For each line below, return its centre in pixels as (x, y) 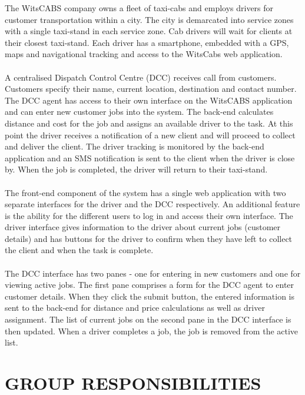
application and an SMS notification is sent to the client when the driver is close (150, 157)
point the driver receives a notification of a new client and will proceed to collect (150, 135)
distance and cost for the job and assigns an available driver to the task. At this (149, 123)
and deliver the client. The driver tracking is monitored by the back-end (135, 146)
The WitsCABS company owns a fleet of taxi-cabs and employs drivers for (139, 8)
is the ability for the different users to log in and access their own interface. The (149, 215)
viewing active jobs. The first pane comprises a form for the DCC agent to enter (150, 285)
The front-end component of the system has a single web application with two (145, 192)
